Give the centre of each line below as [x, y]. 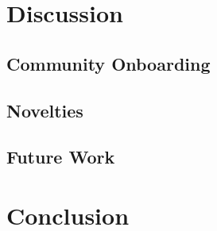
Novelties [45, 110]
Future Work [61, 157]
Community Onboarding [108, 63]
